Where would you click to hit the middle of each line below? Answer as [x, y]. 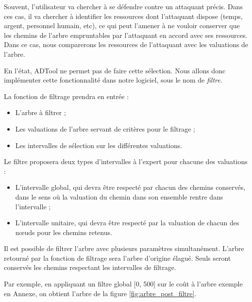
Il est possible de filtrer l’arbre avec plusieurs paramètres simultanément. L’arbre [124, 248]
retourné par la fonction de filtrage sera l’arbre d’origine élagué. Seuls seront [118, 258]
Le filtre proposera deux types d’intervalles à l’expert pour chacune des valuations [126, 161]
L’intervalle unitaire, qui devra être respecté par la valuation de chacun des [127, 223]
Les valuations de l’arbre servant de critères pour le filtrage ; [105, 128]
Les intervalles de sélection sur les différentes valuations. [99, 145]
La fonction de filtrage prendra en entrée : [67, 96]
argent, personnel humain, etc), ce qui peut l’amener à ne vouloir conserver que [122, 25]
